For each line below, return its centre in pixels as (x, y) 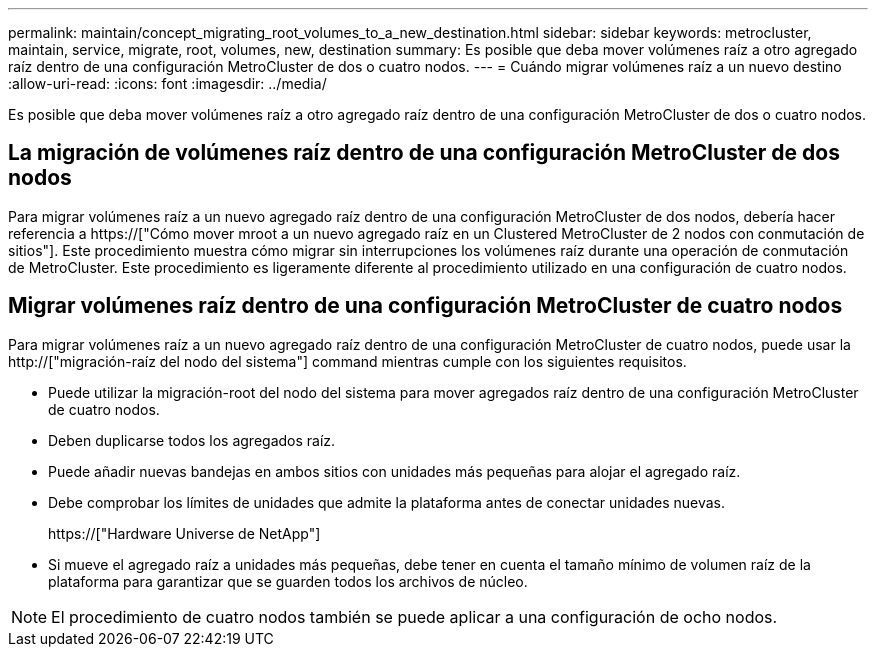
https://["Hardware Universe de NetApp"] (184, 533)
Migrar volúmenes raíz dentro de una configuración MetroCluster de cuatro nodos (425, 306)
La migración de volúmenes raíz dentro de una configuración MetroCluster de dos (424, 153)
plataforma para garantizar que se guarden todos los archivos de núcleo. (288, 581)
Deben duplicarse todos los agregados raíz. (192, 440)
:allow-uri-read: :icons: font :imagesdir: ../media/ (167, 83)
